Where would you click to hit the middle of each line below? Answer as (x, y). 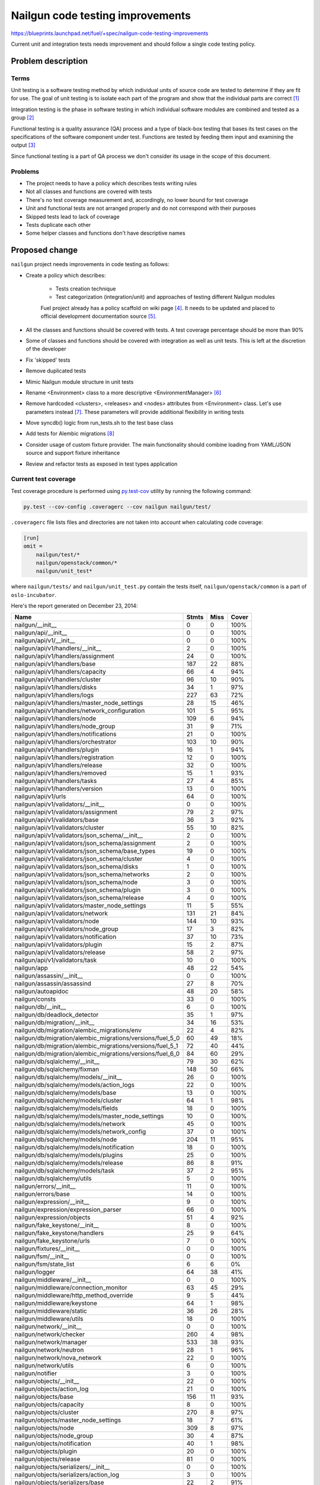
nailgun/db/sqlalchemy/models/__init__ (68, 1077)
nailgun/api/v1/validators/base (57, 820)
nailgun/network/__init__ (48, 1326)
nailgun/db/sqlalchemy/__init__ (57, 1061)
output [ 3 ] (23, 145)
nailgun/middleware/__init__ (53, 1280)
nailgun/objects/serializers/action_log (67, 1475)
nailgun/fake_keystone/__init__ (57, 1225)
